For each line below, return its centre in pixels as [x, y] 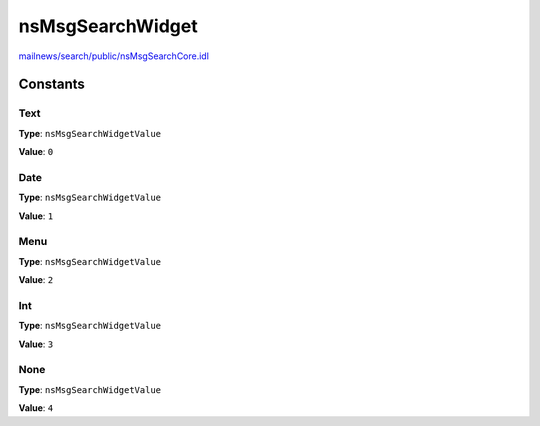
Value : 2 [36, 280]
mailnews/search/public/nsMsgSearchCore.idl [114, 56]
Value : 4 [36, 408]
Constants [51, 84]
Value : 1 [36, 216]
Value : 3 [36, 344]
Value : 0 [36, 152]
